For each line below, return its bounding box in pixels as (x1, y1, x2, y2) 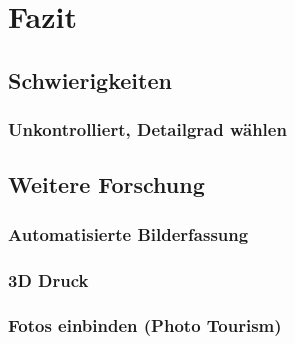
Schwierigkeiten (8, 64, 172, 95)
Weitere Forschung (8, 169, 205, 200)
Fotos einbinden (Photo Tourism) (8, 313, 282, 338)
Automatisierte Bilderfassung (8, 221, 249, 246)
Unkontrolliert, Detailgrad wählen (8, 117, 287, 142)
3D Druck (8, 267, 89, 292)
